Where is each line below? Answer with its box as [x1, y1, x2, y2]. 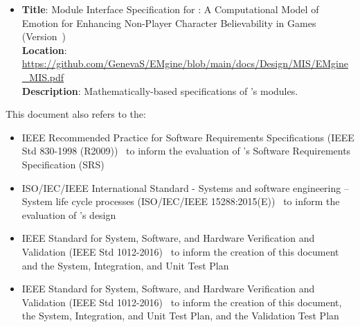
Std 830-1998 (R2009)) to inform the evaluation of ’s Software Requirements [21, 143, 351, 158]
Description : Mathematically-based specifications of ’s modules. [21, 83, 298, 98]
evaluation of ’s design [21, 207, 116, 222]
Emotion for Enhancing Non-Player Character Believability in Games [21, 15, 316, 30]
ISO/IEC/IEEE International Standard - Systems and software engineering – [21, 180, 349, 195]
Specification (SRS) [21, 157, 105, 171]
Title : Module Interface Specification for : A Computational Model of [21, 2, 319, 16]
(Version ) [21, 29, 66, 44]
